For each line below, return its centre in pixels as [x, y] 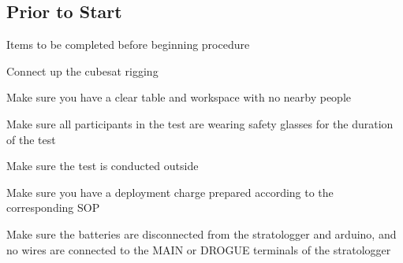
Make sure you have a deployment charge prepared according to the [170, 192]
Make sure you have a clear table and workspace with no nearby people [179, 97]
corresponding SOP [53, 207]
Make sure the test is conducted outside [103, 166]
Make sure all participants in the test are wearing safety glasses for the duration [200, 123]
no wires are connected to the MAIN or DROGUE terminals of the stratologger [199, 249]
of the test [31, 139]
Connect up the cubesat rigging [82, 70]
